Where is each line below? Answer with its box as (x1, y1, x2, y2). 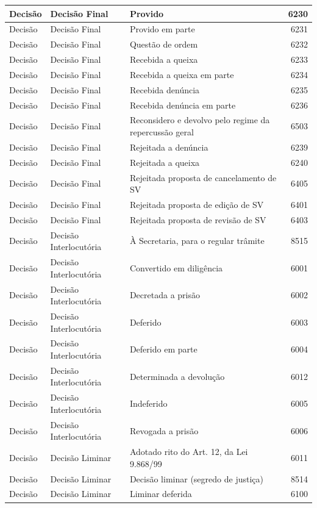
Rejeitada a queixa (129, 156, 200, 168)
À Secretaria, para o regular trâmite (129, 234, 265, 247)
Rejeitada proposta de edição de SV (129, 198, 264, 210)
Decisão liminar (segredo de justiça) (129, 472, 263, 485)
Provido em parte (129, 23, 195, 35)
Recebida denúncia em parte (129, 98, 236, 111)
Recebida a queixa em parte (129, 68, 234, 80)
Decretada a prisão (129, 288, 200, 301)
